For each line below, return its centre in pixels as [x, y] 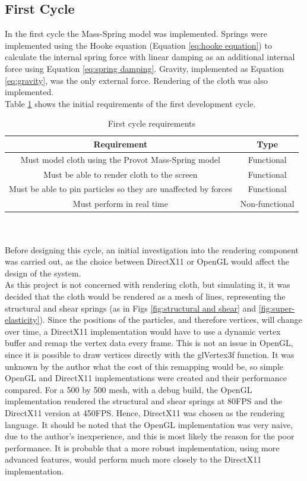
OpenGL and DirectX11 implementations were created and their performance [146, 378]
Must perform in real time [120, 204]
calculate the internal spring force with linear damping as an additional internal [150, 57]
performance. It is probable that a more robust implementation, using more [142, 447]
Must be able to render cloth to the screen [121, 174]
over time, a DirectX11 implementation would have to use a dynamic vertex [143, 331]
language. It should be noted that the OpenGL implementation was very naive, [149, 424]
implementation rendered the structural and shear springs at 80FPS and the [143, 401]
